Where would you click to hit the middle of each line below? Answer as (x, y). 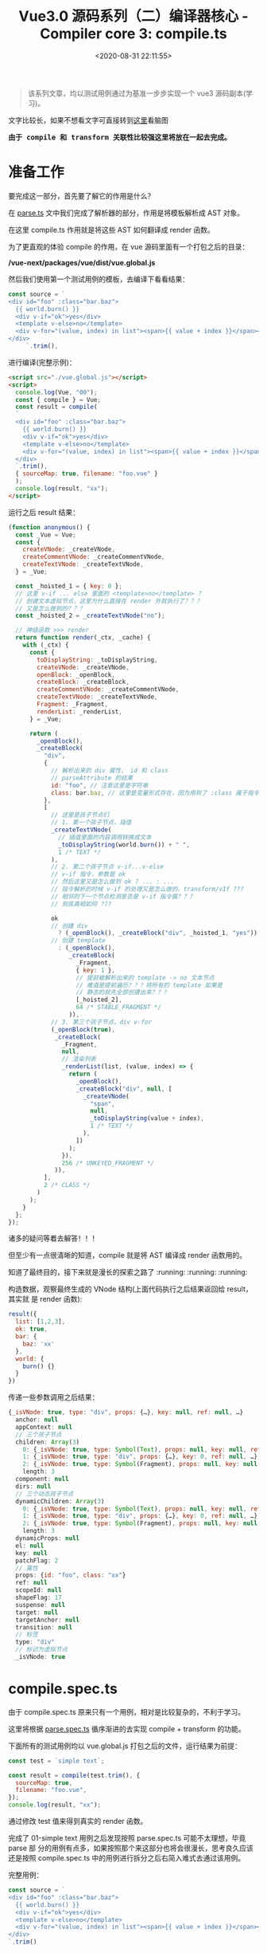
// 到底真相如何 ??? (81, 904)
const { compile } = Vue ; (58, 399)
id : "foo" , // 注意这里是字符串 (99, 785)
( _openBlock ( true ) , (83, 1029)
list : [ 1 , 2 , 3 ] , (41, 1322)
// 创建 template (78, 941)
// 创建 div (69, 925)
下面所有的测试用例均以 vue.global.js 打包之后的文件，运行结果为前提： (125, 1746)
